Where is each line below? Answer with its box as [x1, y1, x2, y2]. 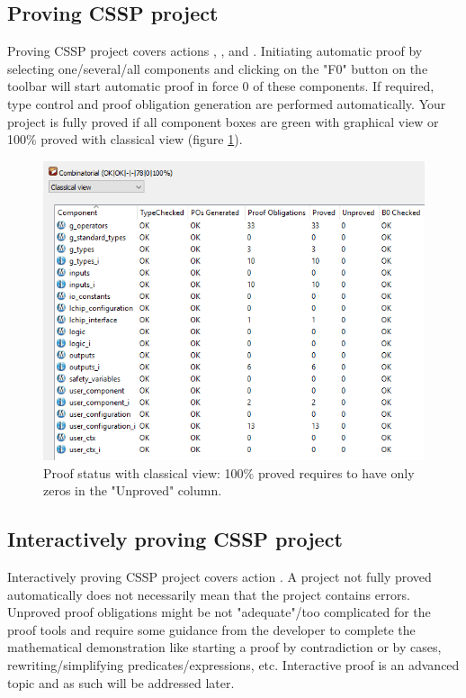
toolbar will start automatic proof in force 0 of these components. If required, [7, 77, 435, 95]
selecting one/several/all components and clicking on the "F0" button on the [7, 59, 428, 77]
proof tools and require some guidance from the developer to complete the [7, 620, 416, 639]
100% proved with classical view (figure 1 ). [7, 130, 243, 149]
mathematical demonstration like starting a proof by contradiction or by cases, [7, 638, 442, 657]
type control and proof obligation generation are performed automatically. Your [7, 94, 446, 113]
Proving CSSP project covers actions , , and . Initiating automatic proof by [7, 41, 423, 60]
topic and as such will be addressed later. [7, 673, 235, 692]
